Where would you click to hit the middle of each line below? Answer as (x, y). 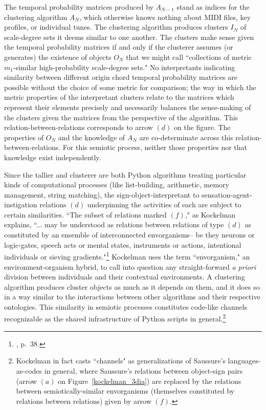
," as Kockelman (210, 214)
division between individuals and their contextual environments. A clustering (125, 277)
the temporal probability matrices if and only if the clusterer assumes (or (119, 47)
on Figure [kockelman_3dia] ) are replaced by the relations (150, 381)
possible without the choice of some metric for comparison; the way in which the (130, 87)
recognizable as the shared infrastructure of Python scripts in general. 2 (115, 318)
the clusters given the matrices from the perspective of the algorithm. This (121, 117)
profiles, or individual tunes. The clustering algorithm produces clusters (116, 27)
